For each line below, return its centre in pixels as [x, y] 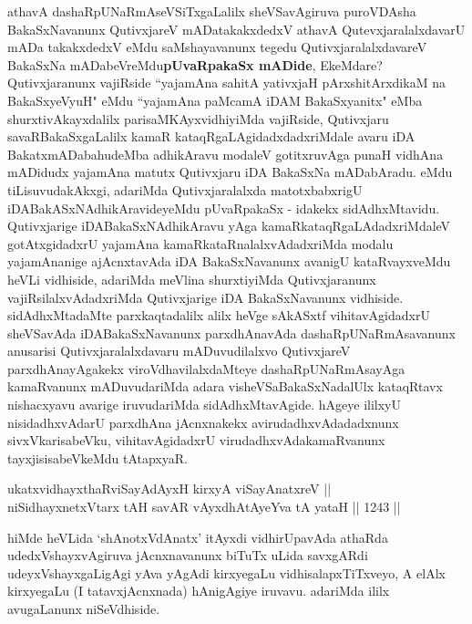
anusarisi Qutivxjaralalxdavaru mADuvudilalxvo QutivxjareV [179, 351]
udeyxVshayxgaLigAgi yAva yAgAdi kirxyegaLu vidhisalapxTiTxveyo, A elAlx [226, 572]
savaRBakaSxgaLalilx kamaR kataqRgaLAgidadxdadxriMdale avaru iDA [211, 136]
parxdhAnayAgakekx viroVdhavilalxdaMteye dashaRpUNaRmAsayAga [206, 368]
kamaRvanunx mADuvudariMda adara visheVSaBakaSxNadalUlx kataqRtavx [225, 386]
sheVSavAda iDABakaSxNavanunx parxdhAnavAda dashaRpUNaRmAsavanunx [231, 333]
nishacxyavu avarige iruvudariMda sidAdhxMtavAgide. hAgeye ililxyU [205, 405]
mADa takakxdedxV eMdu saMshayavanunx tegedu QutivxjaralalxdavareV [217, 47]
